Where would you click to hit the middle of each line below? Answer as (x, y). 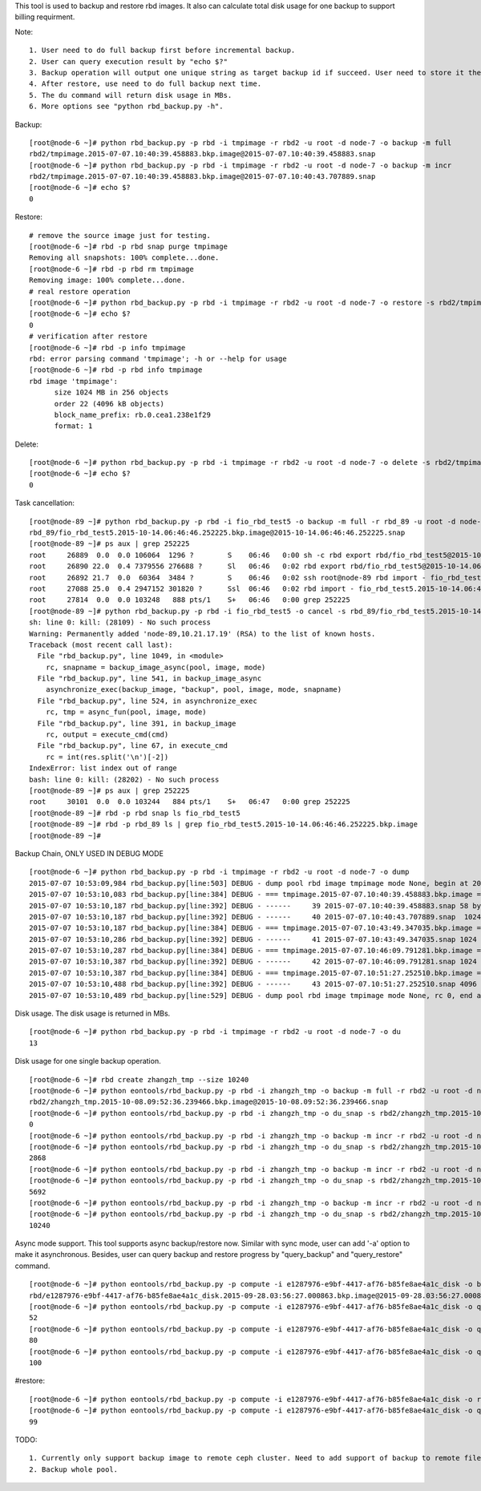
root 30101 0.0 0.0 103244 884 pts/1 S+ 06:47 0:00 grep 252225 (190, 802)
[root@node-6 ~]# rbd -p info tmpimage (107, 347)
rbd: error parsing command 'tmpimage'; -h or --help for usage (158, 358)
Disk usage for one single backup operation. (88, 1061)
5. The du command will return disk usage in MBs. (131, 95)
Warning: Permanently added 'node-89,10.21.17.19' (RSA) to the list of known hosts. (202, 634)
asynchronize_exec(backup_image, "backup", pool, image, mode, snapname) (194, 690)
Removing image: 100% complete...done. (107, 280)
